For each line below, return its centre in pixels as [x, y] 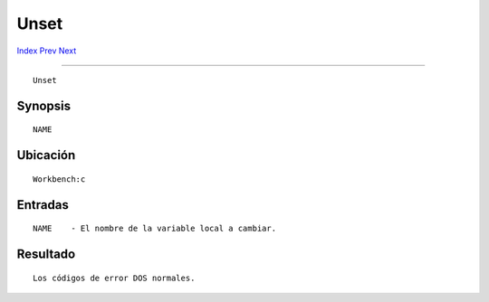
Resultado [46, 254]
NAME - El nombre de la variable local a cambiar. [154, 229]
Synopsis [44, 105]
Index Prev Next [47, 51]
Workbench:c [59, 179]
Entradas [43, 205]
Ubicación [46, 155]
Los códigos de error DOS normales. [114, 278]
